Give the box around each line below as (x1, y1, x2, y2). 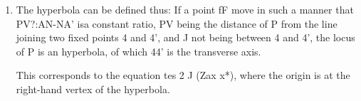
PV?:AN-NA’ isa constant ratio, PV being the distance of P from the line (16, 16, 338, 31)
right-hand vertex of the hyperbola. (16, 81, 170, 96)
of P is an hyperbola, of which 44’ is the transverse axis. (16, 43, 261, 58)
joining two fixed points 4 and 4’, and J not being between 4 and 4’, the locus (16, 30, 355, 45)
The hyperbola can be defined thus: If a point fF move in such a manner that (16, 2, 354, 16)
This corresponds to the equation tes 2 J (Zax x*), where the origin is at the (16, 68, 350, 83)
